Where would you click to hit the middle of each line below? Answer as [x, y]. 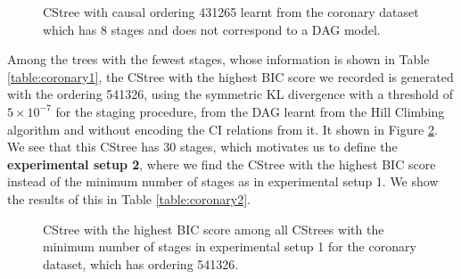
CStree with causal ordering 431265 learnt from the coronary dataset [231, 12]
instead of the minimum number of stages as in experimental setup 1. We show [223, 181]
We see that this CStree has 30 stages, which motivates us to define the [202, 147]
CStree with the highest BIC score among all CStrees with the [214, 229]
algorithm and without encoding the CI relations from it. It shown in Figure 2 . [222, 129]
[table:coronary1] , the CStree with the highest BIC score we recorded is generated [230, 76]
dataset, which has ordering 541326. [141, 263]
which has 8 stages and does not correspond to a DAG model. [212, 29]
